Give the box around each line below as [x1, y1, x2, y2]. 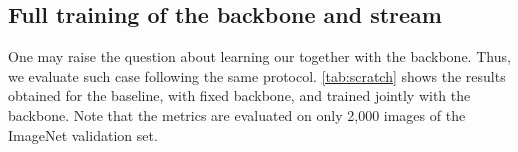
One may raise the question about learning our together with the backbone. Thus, [8, 46, 511, 67]
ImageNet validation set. [8, 124, 158, 145]
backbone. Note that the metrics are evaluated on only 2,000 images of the [8, 104, 466, 125]
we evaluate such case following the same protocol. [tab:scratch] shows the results [8, 65, 506, 86]
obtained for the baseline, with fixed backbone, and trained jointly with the [8, 85, 471, 106]
